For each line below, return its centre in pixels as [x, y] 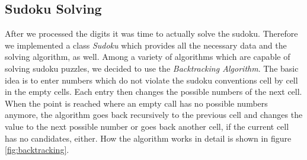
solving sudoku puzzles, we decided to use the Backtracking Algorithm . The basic [152, 68]
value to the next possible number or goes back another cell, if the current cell [147, 126]
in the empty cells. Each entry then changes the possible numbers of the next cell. [153, 92]
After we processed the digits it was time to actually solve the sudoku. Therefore [151, 33]
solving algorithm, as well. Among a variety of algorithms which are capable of [148, 57]
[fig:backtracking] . [37, 150]
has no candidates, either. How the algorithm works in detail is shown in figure [148, 138]
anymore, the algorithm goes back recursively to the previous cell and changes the [154, 115]
